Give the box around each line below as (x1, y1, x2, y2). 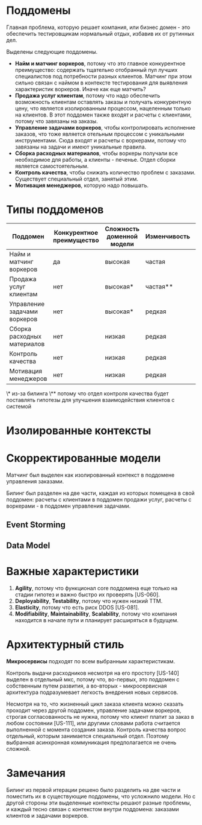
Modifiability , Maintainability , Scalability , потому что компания (14, 610, 177, 617)
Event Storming (6, 520, 66, 530)
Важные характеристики (6, 564, 139, 578)
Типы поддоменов (6, 203, 104, 217)
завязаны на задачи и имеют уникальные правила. (14, 143, 147, 150)
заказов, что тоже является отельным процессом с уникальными (14, 130, 185, 138)
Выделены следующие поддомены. (6, 48, 98, 55)
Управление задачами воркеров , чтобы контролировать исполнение (14, 124, 195, 131)
